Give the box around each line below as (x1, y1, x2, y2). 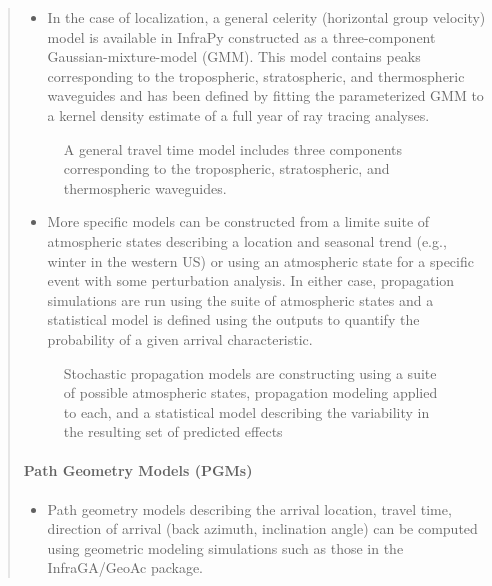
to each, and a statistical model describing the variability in (63, 401, 430, 422)
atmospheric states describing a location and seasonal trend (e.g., (47, 230, 447, 251)
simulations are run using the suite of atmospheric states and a (47, 289, 434, 310)
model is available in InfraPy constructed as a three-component (47, 26, 436, 47)
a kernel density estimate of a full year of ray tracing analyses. (47, 104, 430, 125)
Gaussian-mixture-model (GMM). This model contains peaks (47, 46, 421, 67)
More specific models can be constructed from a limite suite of (47, 211, 430, 232)
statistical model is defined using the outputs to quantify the (47, 309, 420, 330)
